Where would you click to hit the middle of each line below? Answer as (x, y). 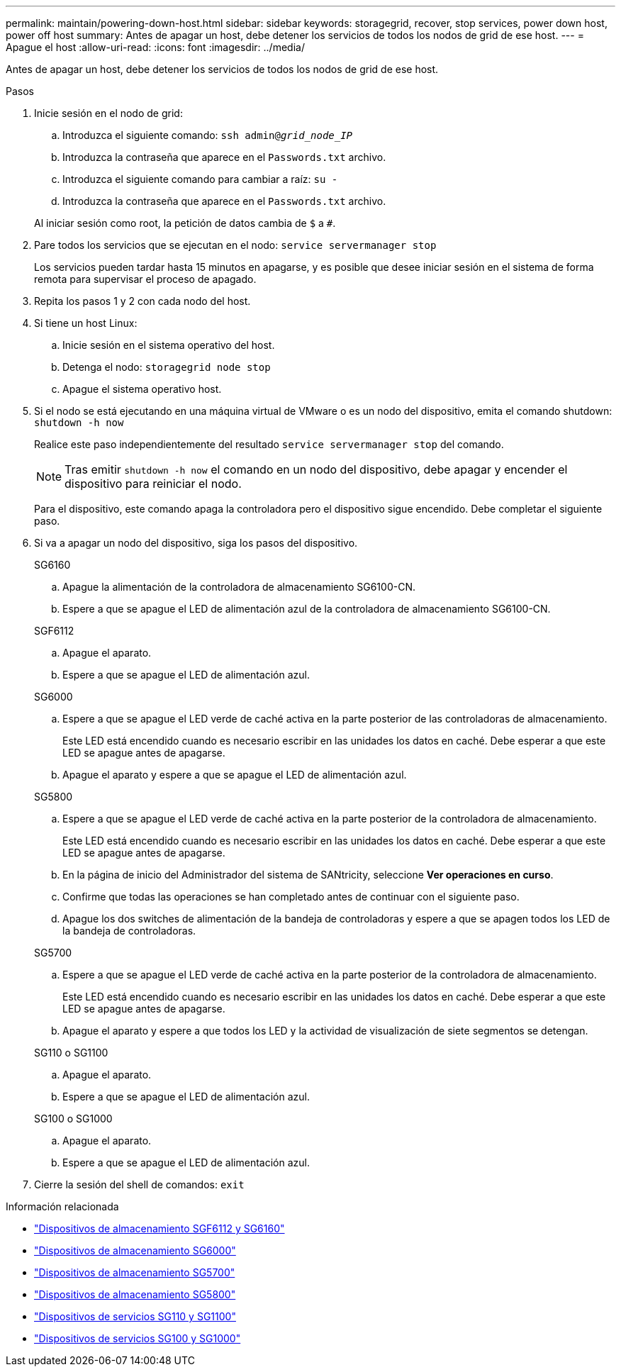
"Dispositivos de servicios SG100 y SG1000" (138, 1338)
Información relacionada (62, 1206)
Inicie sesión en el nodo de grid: (108, 113)
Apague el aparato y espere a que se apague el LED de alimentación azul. (235, 775)
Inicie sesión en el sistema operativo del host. (169, 345)
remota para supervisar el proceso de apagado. (145, 279)
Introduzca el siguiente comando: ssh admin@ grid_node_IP (208, 135)
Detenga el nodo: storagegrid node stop (167, 367)
